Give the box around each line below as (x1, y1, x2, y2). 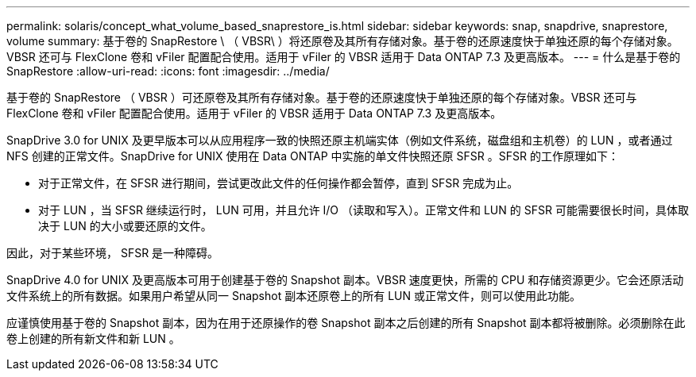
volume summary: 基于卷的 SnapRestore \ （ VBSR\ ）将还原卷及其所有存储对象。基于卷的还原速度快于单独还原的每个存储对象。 (6, 34, 679, 48)
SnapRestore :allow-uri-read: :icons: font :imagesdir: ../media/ (6, 64, 330, 78)
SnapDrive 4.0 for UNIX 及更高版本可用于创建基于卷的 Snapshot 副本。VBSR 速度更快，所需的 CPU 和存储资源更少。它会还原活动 (6, 273, 684, 287)
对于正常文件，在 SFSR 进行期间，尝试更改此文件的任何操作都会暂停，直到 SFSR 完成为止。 (38, 176, 519, 190)
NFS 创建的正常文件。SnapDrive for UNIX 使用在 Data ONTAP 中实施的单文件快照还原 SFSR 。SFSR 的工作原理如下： (6, 149, 619, 163)
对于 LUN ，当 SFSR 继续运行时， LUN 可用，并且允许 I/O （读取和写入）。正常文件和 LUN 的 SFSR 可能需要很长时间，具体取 (38, 203, 689, 217)
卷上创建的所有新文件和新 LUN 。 (6, 332, 180, 345)
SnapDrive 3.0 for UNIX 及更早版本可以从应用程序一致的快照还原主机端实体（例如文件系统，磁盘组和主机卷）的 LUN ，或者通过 (6, 133, 673, 147)
